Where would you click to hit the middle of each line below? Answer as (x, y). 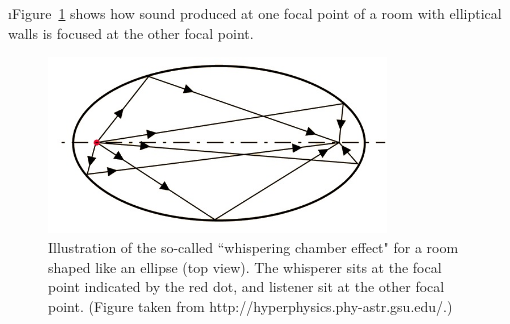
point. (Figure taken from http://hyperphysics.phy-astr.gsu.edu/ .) (250, 305)
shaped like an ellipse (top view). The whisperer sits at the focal (245, 266)
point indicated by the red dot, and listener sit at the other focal (246, 286)
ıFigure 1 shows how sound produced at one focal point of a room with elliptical (255, 13)
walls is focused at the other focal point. (131, 32)
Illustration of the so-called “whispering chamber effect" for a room (253, 246)
